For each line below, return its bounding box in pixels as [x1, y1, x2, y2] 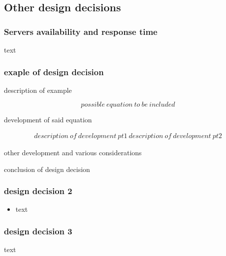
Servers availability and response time [4, 25, 158, 37]
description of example [4, 85, 72, 95]
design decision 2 [4, 185, 72, 197]
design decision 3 [4, 225, 72, 237]
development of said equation [4, 114, 92, 125]
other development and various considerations [4, 147, 142, 158]
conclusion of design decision [4, 164, 90, 174]
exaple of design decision [4, 65, 104, 78]
